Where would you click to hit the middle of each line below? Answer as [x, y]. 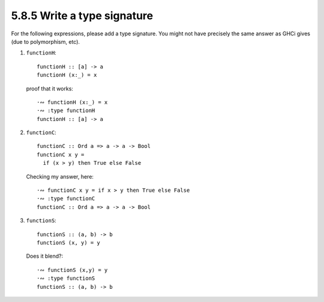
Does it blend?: [45, 256]
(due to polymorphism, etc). [46, 41]
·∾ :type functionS [66, 278]
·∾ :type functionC [66, 199]
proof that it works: [49, 88]
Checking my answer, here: [60, 176]
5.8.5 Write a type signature [82, 16]
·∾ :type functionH [66, 111]
